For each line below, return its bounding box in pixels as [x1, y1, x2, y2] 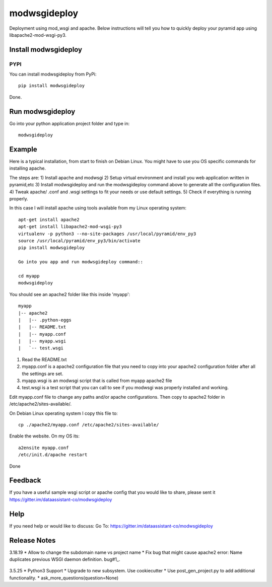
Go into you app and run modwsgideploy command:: [18, 259, 144, 265]
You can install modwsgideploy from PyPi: [9, 71, 97, 78]
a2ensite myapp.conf [18, 445, 69, 451]
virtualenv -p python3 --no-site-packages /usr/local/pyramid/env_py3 [18, 231, 196, 237]
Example [9, 145, 37, 154]
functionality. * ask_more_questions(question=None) [9, 574, 119, 581]
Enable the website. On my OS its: [9, 433, 80, 439]
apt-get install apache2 [18, 216, 80, 223]
